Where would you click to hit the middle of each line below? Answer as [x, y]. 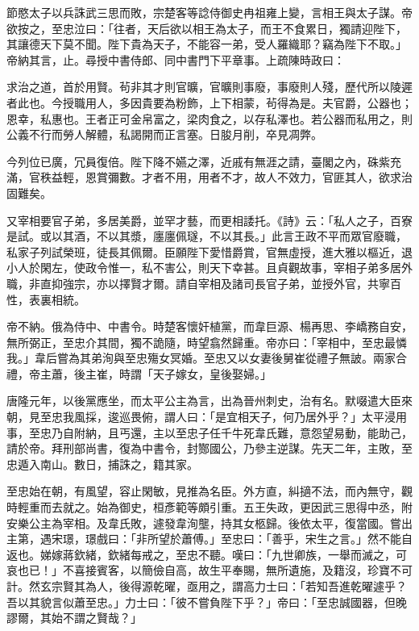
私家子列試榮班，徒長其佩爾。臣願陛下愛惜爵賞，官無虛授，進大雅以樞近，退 [209, 251]
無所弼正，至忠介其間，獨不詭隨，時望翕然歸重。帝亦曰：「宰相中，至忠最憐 [207, 342]
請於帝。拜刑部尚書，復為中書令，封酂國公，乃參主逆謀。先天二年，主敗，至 [209, 448]
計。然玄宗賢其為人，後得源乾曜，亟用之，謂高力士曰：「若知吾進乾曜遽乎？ [207, 586]
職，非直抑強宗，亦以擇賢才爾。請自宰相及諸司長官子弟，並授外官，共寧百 [204, 283]
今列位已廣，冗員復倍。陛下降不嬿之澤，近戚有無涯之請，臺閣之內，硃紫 [198, 161]
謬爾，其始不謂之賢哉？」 [74, 618]
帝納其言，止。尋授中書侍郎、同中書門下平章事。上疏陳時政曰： [176, 59]
